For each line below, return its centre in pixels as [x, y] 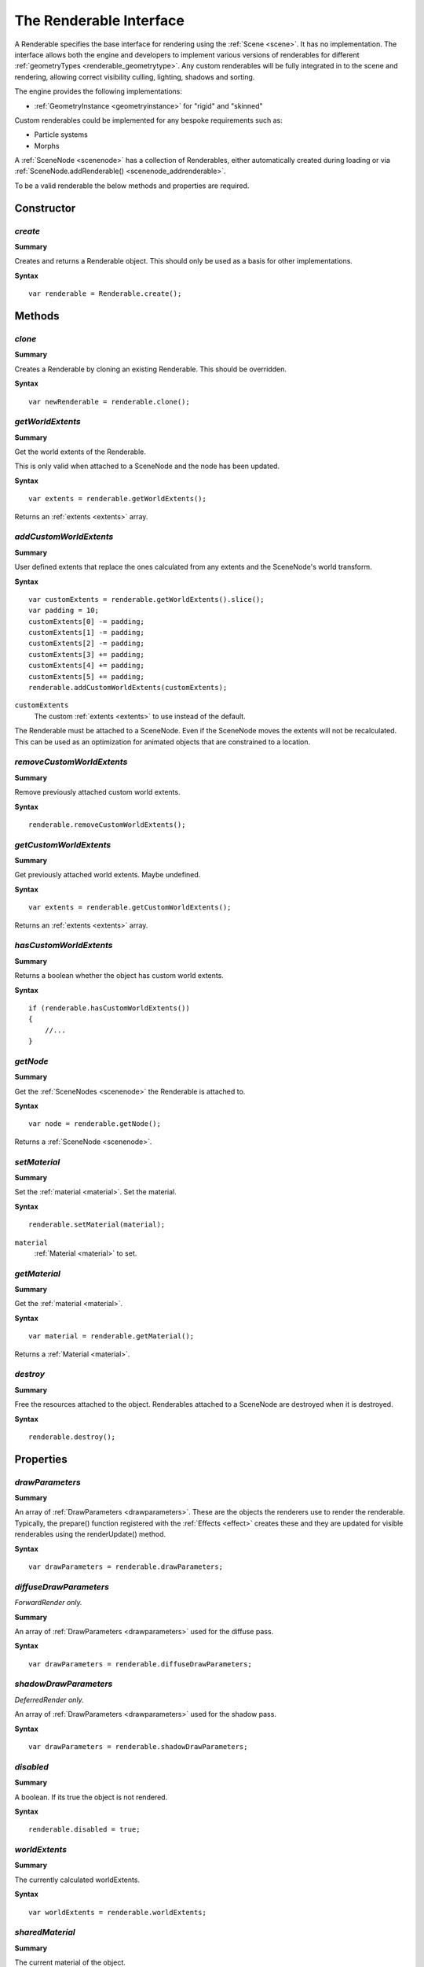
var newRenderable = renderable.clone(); [109, 402]
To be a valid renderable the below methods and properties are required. [132, 186]
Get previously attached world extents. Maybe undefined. [108, 875]
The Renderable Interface [99, 20]
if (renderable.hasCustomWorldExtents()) [109, 1008]
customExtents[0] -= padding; [87, 621]
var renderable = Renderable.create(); [105, 294]
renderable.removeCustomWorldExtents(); [107, 825]
